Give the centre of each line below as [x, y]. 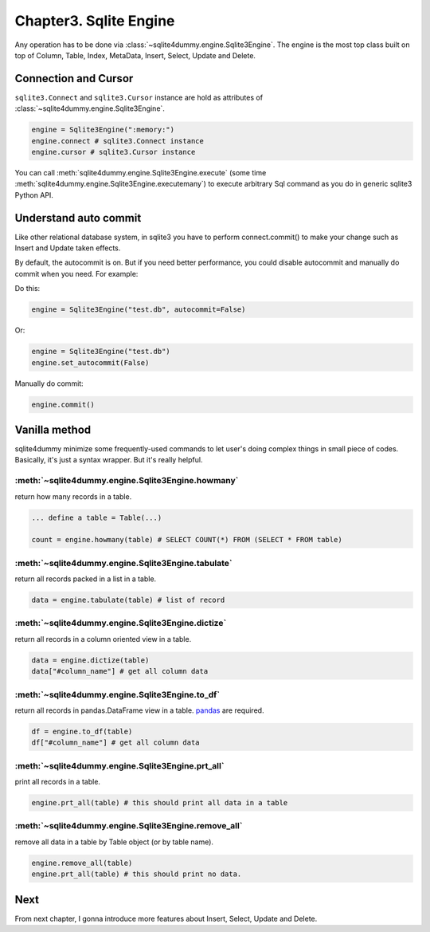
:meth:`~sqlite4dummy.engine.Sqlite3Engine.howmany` [127, 481]
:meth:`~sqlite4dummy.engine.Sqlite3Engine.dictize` [121, 623]
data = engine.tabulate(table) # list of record [128, 600]
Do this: [27, 289]
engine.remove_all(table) [82, 863]
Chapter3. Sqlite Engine [95, 21]
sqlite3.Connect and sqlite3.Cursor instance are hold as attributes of [139, 97]
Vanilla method [53, 429]
